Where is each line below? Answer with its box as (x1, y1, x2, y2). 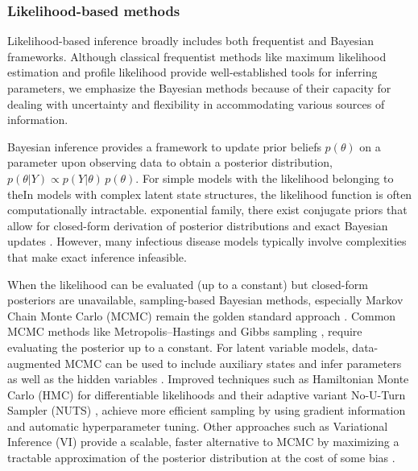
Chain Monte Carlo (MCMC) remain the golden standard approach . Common (7, 307, 396, 324)
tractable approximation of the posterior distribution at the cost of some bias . (7, 449, 395, 466)
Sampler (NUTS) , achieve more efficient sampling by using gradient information (7, 402, 406, 419)
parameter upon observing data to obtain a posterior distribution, (7, 154, 333, 171)
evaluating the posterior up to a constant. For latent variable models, (7, 338, 349, 355)
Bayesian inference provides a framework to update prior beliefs (7, 138, 321, 155)
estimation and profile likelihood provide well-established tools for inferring (7, 64, 378, 81)
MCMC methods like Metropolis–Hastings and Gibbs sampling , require (7, 323, 362, 340)
